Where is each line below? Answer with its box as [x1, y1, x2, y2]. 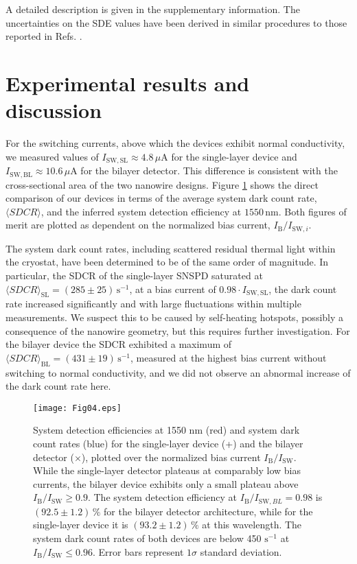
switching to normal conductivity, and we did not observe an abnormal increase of [5, 365, 351, 379]
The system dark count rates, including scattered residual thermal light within [5, 241, 336, 255]
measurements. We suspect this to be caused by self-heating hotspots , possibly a [5, 310, 344, 324]
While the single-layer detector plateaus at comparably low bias [33, 463, 301, 478]
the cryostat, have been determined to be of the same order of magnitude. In [5, 255, 329, 269]
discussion [5, 96, 102, 124]
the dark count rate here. [5, 379, 111, 393]
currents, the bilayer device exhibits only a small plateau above [33, 476, 299, 491]
